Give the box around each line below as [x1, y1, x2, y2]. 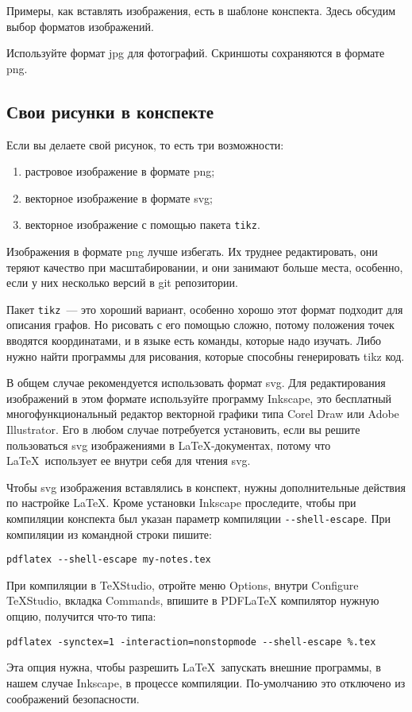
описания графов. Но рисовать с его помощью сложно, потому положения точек [6, 316, 395, 333]
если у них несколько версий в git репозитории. [6, 274, 238, 291]
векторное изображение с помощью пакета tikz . [25, 216, 260, 233]
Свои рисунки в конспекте [6, 99, 214, 123]
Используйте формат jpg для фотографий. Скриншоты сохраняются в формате [6, 44, 385, 61]
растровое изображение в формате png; [25, 163, 215, 180]
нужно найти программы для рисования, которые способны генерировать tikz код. [6, 347, 405, 364]
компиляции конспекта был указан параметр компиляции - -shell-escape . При [6, 509, 391, 526]
